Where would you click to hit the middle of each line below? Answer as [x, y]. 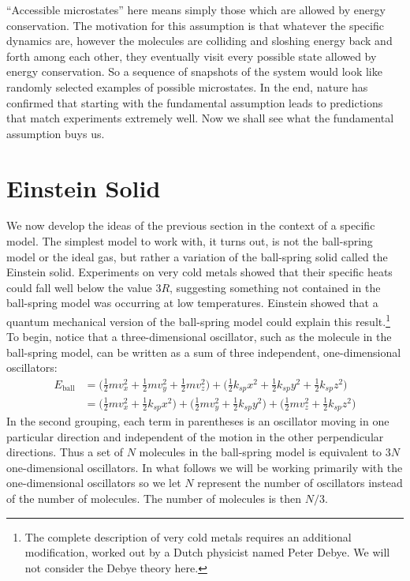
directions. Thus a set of [65, 452]
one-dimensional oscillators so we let [94, 483]
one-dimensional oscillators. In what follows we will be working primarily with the [205, 467]
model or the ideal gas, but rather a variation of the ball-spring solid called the [197, 256]
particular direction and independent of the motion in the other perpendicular [195, 436]
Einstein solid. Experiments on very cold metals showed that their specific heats [199, 272]
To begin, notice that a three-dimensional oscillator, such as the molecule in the [199, 337]
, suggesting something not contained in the [275, 287]
